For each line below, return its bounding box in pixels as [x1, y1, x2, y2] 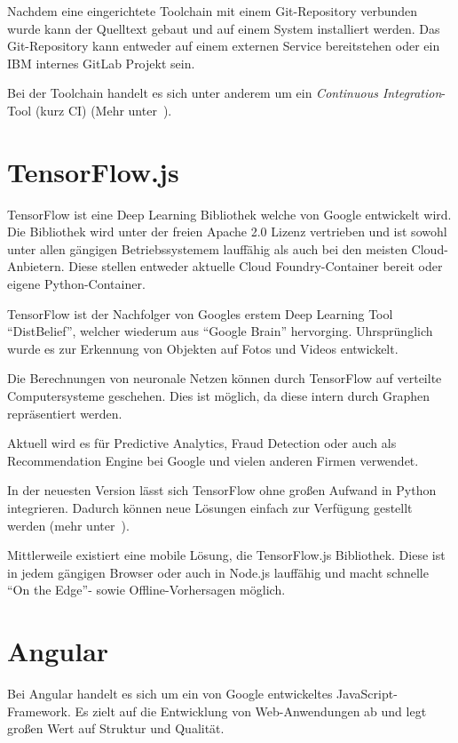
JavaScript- [336, 684, 398, 703]
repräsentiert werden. [7, 403, 122, 422]
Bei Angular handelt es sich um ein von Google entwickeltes [7, 684, 333, 703]
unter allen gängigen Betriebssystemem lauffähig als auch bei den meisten [7, 239, 407, 258]
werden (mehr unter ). [7, 515, 130, 534]
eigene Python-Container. [7, 275, 146, 293]
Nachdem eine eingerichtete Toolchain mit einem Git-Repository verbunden [7, 2, 418, 20]
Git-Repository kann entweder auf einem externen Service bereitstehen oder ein [7, 36, 440, 55]
